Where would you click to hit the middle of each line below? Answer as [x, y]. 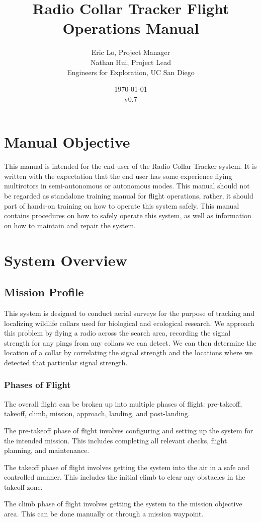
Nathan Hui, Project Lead [131, 62]
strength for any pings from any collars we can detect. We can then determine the [130, 342]
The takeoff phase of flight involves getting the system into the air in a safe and [127, 467]
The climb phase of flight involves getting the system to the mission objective [123, 504]
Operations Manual [131, 28]
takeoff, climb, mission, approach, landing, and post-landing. [97, 413]
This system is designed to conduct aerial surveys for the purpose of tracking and [129, 313]
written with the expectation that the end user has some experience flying [118, 176]
